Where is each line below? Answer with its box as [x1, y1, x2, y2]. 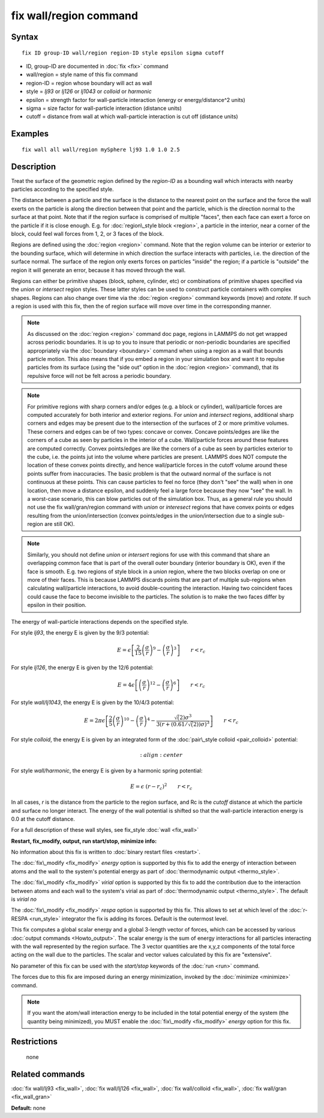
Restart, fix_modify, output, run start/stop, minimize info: [11, 837, 157, 844]
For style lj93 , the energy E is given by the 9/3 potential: [11, 629, 149, 636]
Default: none [11, 1104, 46, 1111]
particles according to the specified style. [11, 186, 114, 193]
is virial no [11, 895, 37, 903]
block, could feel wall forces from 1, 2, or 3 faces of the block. [11, 230, 164, 237]
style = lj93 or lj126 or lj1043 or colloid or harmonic [26, 88, 152, 95]
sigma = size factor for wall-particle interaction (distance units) [26, 104, 182, 112]
